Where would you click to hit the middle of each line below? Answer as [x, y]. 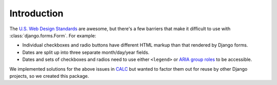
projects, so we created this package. [49, 76]
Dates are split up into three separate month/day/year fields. [86, 52]
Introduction [36, 13]
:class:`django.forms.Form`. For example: [53, 35]
